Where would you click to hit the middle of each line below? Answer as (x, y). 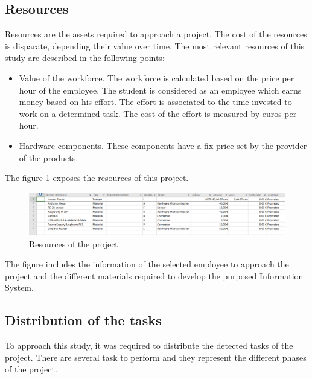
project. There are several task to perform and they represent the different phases (156, 357)
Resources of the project (74, 244)
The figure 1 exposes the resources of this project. (97, 178)
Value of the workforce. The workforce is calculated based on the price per (157, 78)
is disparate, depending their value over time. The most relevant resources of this (155, 46)
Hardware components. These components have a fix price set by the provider (163, 145)
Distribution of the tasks (83, 320)
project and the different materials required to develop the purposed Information (154, 275)
